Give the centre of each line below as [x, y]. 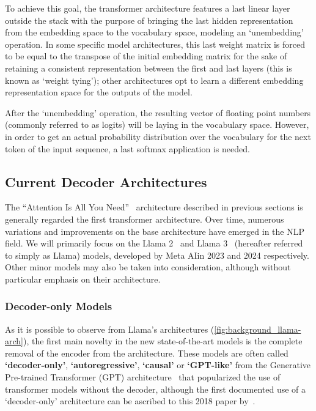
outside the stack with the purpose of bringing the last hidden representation [149, 20]
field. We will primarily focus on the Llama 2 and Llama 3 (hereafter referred [154, 243]
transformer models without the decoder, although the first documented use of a [156, 389]
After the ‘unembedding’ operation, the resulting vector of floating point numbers [158, 112]
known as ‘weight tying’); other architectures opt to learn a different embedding [154, 80]
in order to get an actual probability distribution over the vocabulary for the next [158, 136]
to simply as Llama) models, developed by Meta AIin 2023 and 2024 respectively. [157, 255]
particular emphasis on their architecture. [83, 279]
